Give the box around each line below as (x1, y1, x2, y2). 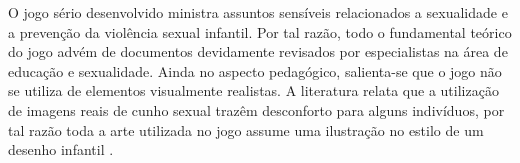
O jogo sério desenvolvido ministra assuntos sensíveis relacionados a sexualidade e (8, 2, 508, 22)
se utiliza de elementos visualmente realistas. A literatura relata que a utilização (8, 80, 499, 101)
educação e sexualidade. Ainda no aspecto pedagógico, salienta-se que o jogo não (8, 60, 502, 81)
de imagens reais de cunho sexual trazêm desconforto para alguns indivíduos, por (8, 99, 505, 120)
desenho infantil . (8, 139, 114, 160)
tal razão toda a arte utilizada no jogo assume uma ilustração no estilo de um (8, 119, 484, 140)
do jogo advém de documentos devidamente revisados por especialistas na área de (8, 41, 508, 62)
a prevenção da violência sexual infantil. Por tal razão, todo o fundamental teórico (8, 21, 512, 42)
